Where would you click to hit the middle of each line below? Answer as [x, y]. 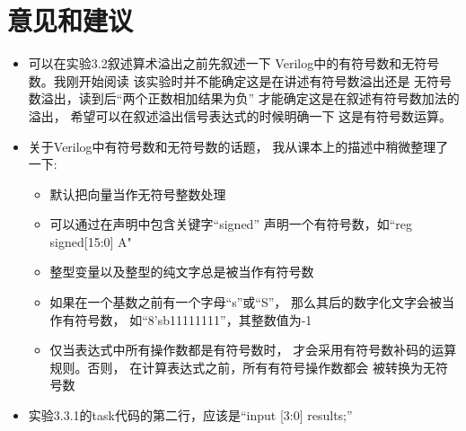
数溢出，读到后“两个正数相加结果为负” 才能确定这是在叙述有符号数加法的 [244, 98]
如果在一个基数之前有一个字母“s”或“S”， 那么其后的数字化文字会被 [246, 302]
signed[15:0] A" [91, 241]
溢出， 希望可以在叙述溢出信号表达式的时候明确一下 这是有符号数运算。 [240, 115]
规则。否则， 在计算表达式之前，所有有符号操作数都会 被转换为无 [242, 367]
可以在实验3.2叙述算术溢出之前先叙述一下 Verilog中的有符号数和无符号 [234, 63]
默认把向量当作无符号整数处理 [138, 194]
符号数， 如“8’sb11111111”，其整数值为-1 [193, 319]
